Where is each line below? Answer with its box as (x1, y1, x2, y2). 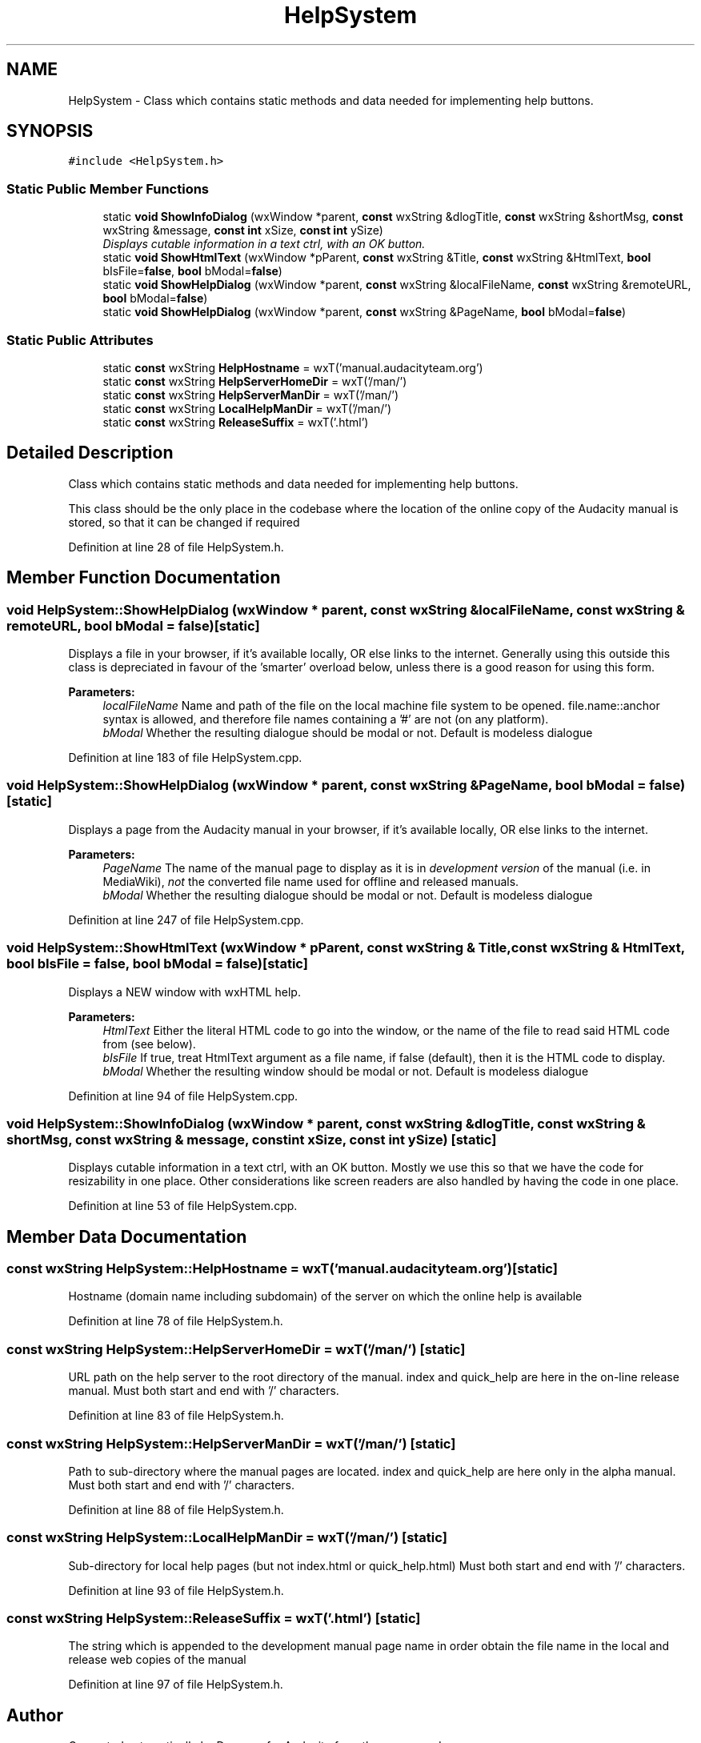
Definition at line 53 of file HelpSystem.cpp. (68, 1199, 298, 1213)
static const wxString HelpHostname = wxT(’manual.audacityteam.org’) (102, 360, 483, 375)
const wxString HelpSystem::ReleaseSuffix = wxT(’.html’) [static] (6, 1610, 421, 1627)
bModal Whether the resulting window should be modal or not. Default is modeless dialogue (102, 1064, 589, 1078)
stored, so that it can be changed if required (68, 515, 300, 529)
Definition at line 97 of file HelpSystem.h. (68, 1677, 283, 1692)
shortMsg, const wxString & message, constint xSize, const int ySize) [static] (6, 1131, 497, 1148)
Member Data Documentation (6, 1226, 247, 1247)
